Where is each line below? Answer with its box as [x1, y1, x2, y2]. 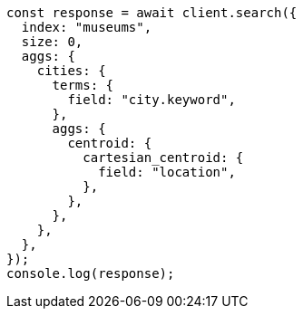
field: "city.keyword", [67, 92, 236, 107]
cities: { [36, 63, 106, 78]
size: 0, [21, 34, 83, 49]
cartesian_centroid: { [83, 150, 244, 165]
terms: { [52, 78, 114, 92]
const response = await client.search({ [6, 5, 298, 20]
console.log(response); [6, 266, 175, 281]
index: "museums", [21, 20, 152, 34]
